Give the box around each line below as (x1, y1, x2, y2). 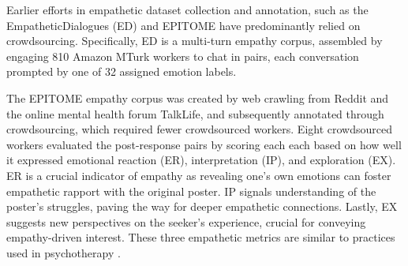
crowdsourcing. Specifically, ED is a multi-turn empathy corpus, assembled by (6, 32, 383, 49)
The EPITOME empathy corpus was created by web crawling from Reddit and (6, 89, 389, 106)
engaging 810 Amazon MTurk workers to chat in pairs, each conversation (6, 47, 359, 64)
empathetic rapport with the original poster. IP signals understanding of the (6, 182, 376, 199)
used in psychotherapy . (6, 244, 121, 260)
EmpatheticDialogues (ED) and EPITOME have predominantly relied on (6, 17, 361, 33)
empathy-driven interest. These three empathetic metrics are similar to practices (6, 229, 395, 245)
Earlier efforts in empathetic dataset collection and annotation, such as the (6, 2, 369, 17)
